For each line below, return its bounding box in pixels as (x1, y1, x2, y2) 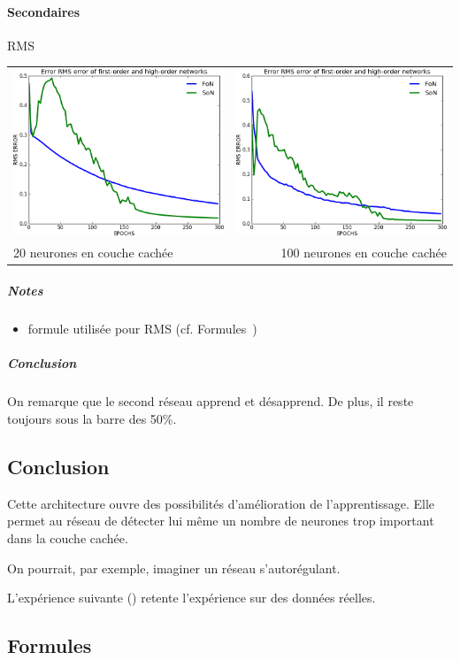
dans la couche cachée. (7, 528, 128, 547)
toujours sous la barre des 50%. (7, 410, 177, 427)
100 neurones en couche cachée (280, 242, 447, 261)
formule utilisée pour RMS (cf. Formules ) (27, 319, 257, 338)
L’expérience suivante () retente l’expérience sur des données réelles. (7, 588, 376, 607)
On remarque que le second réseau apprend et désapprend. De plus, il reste (7, 392, 414, 411)
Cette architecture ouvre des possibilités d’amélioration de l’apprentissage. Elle (7, 494, 435, 512)
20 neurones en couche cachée (13, 242, 173, 261)
